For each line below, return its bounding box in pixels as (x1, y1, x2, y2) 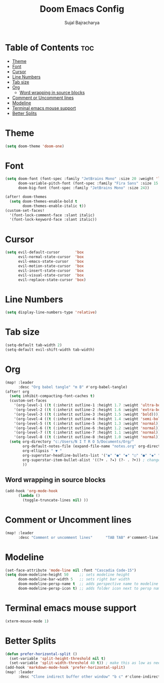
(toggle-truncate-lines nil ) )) (22, 498, 89, 503)
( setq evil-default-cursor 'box (5, 250, 84, 255)
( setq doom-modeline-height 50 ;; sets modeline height (5, 572, 130, 577)
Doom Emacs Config (40, 3, 124, 15)
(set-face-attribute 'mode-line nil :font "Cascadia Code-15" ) (5, 568, 137, 573)
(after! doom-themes (5, 195, 47, 200)
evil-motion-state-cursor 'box (18, 263, 84, 268)
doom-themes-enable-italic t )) (22, 203, 86, 208)
